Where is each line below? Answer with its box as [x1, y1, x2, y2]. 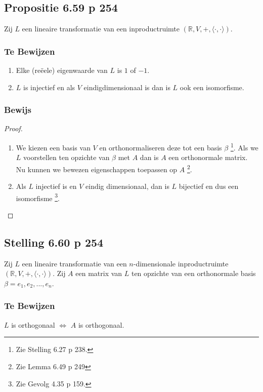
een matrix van [75, 268, 122, 279]
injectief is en [35, 181, 77, 191]
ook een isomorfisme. [180, 82, 244, 92]
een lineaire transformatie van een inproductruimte [22, 23, 180, 34]
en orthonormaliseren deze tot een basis [99, 142, 222, 152]
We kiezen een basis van [16, 142, 91, 152]
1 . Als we [230, 141, 258, 152]
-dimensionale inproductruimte [133, 258, 229, 268]
